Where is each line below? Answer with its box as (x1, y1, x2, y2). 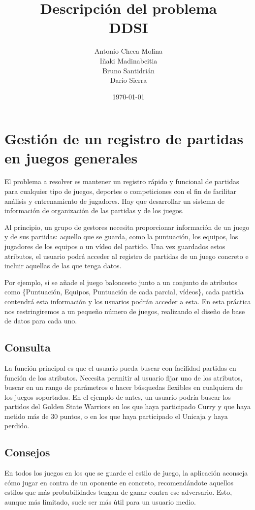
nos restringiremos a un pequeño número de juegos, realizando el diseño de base (4, 306, 245, 316)
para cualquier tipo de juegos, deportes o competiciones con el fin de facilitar (4, 186, 236, 196)
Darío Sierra (110, 75, 147, 85)
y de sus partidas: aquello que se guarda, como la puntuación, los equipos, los (4, 231, 238, 242)
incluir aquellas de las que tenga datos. (4, 260, 122, 271)
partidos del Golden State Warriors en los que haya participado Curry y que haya (4, 401, 251, 412)
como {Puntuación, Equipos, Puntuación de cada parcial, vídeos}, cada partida (4, 287, 244, 297)
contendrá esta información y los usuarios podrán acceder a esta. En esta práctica (4, 296, 251, 306)
